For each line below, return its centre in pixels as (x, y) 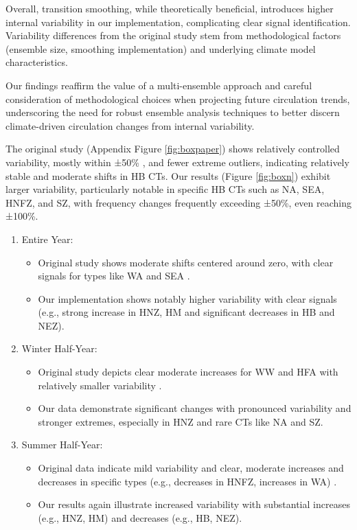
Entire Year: (47, 239)
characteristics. (37, 62)
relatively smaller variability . (100, 385)
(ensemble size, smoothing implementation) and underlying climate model (161, 48)
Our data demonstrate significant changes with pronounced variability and (195, 408)
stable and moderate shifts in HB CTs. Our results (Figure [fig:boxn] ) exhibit (168, 175)
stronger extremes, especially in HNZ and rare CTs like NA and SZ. (181, 421)
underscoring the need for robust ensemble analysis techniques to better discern (173, 112)
